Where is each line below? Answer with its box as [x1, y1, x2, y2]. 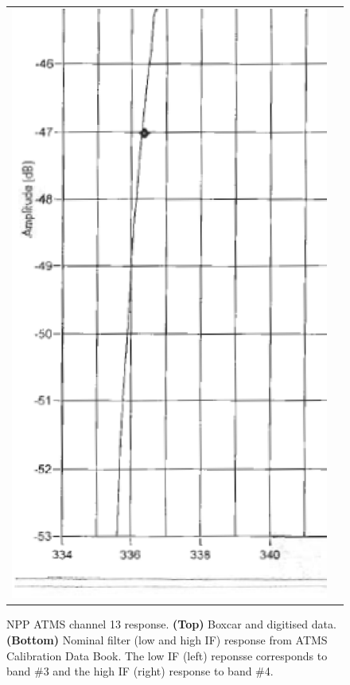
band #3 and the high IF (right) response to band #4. [6, 663, 274, 679]
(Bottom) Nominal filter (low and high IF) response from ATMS [6, 632, 328, 648]
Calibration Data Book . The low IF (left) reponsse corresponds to [6, 647, 328, 663]
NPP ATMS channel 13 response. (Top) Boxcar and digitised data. [6, 616, 336, 632]
